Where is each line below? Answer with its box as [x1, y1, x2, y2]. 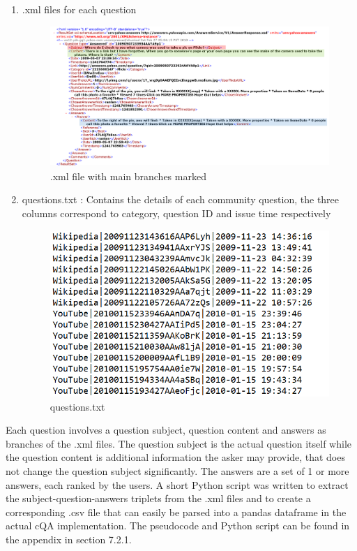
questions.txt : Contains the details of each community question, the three [22, 192, 340, 207]
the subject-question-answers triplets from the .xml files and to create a [6, 491, 311, 506]
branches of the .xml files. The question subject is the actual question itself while [6, 436, 352, 450]
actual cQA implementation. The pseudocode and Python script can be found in [6, 518, 350, 533]
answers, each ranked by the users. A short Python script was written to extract [6, 477, 349, 492]
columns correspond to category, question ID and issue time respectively [22, 206, 331, 221]
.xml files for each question [22, 2, 137, 16]
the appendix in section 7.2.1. [6, 532, 132, 546]
